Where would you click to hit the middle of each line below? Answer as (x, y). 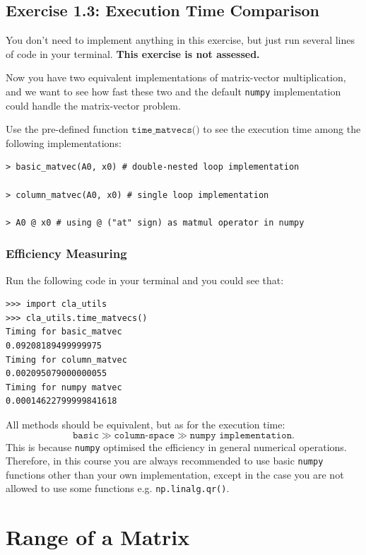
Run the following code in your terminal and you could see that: (145, 280)
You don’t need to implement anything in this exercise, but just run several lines (181, 40)
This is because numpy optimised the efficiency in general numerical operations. (176, 446)
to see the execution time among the (282, 129)
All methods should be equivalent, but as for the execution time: (146, 424)
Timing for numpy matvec (64, 387)
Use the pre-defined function (67, 129)
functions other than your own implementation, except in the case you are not (175, 474)
